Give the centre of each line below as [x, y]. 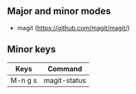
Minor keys [32, 50]
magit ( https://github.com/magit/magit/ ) [73, 27]
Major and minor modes [59, 11]
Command [65, 69]
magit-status [65, 80]
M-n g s [24, 80]
